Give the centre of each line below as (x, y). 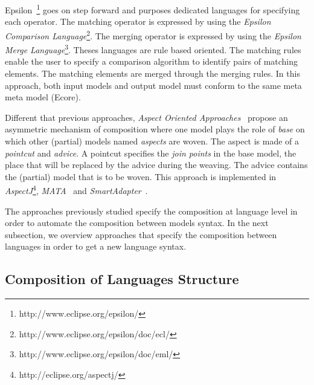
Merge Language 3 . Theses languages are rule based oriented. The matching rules (153, 49)
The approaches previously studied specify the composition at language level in (151, 211)
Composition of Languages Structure (122, 279)
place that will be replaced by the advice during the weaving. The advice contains (156, 165)
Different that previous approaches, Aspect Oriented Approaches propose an (146, 117)
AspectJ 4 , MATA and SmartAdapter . (76, 189)
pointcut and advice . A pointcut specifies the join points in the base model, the (151, 153)
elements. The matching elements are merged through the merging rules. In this (152, 73)
